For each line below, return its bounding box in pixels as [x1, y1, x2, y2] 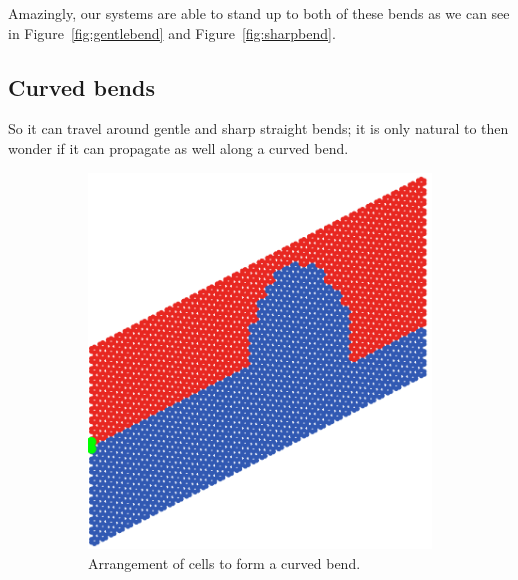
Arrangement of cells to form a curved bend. [88, 552, 361, 573]
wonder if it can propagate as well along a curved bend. [8, 137, 349, 158]
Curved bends [8, 71, 155, 102]
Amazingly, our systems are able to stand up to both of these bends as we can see [8, 3, 510, 23]
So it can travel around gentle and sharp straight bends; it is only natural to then [8, 118, 509, 139]
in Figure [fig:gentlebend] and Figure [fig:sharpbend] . [8, 22, 336, 43]
